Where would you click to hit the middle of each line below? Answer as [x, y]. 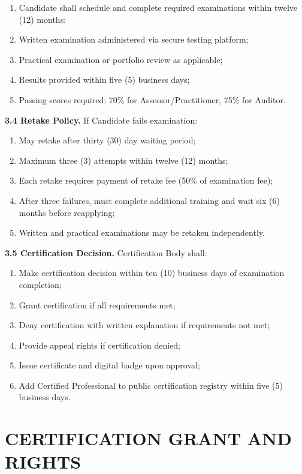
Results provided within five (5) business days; [104, 79]
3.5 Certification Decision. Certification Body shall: [106, 252]
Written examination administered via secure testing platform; [134, 39]
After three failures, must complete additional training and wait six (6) [149, 200]
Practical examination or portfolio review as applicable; [121, 59]
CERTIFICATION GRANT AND [148, 438]
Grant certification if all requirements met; [97, 304]
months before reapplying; [67, 212]
